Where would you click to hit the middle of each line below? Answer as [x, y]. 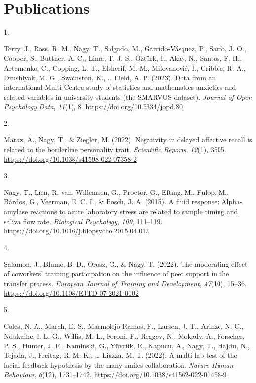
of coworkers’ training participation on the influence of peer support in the [117, 273]
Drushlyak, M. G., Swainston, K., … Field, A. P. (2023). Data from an [110, 77]
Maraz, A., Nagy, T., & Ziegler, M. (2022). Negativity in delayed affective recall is [128, 139]
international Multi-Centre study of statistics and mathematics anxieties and [120, 87]
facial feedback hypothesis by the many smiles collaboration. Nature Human [119, 364]
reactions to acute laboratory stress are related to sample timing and [134, 211]
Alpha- [232, 202]
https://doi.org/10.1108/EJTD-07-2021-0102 [71, 293]
